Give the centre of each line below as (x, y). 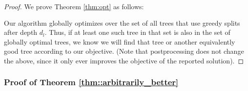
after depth (21, 32)
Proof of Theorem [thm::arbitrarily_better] (91, 82)
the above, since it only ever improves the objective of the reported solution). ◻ (124, 60)
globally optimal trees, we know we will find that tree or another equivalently (120, 41)
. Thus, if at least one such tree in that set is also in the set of (137, 32)
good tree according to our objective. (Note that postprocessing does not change (124, 51)
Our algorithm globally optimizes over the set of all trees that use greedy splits (122, 23)
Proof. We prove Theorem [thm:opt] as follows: (74, 6)
